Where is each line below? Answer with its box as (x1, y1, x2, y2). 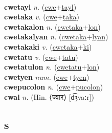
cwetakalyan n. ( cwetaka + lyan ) (4, 31, 108, 42)
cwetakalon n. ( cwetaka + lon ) (4, 21, 101, 32)
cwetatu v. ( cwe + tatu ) (4, 51, 78, 62)
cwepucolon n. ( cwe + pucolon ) (4, 81, 103, 92)
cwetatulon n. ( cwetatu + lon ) (4, 61, 100, 72)
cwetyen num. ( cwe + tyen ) (4, 71, 89, 82)
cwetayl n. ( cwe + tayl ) (4, 1, 77, 12)
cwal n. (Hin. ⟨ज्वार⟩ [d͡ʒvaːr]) (4, 91, 95, 102)
